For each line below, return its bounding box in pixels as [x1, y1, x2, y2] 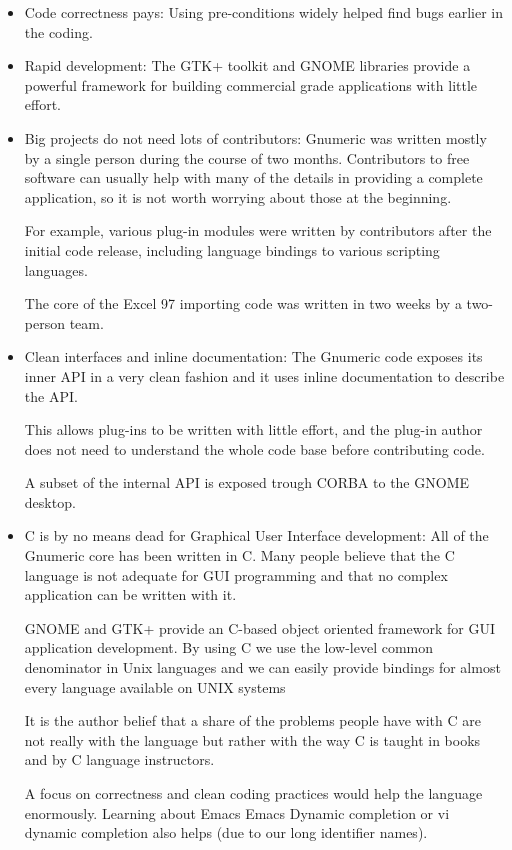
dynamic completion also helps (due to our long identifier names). [24, 822, 428, 843]
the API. [24, 385, 78, 406]
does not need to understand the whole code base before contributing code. [24, 438, 485, 459]
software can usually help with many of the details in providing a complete [24, 167, 483, 188]
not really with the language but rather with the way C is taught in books [24, 729, 481, 750]
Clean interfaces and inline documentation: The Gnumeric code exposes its [24, 346, 483, 367]
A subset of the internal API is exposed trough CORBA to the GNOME [24, 472, 470, 493]
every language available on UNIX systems [24, 676, 286, 697]
